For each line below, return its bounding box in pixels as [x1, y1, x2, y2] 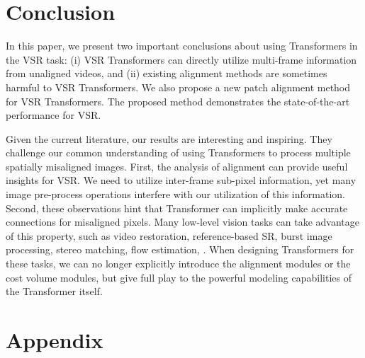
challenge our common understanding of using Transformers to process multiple [6, 145, 351, 160]
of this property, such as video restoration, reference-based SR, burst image [6, 228, 332, 243]
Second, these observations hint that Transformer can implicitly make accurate [6, 200, 348, 215]
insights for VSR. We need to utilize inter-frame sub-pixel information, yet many [6, 173, 356, 187]
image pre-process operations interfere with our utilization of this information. [6, 187, 345, 202]
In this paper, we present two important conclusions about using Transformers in [6, 38, 358, 53]
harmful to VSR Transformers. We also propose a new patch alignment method [6, 79, 351, 94]
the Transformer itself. [6, 284, 103, 299]
